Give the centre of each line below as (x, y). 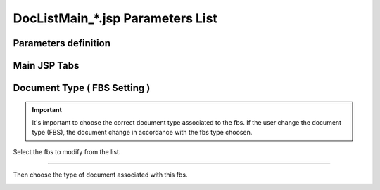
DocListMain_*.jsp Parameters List (115, 18)
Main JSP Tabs (46, 66)
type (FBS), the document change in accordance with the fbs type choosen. (142, 133)
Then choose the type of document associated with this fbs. (100, 175)
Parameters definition (62, 43)
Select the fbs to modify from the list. (67, 151)
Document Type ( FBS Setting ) (82, 88)
